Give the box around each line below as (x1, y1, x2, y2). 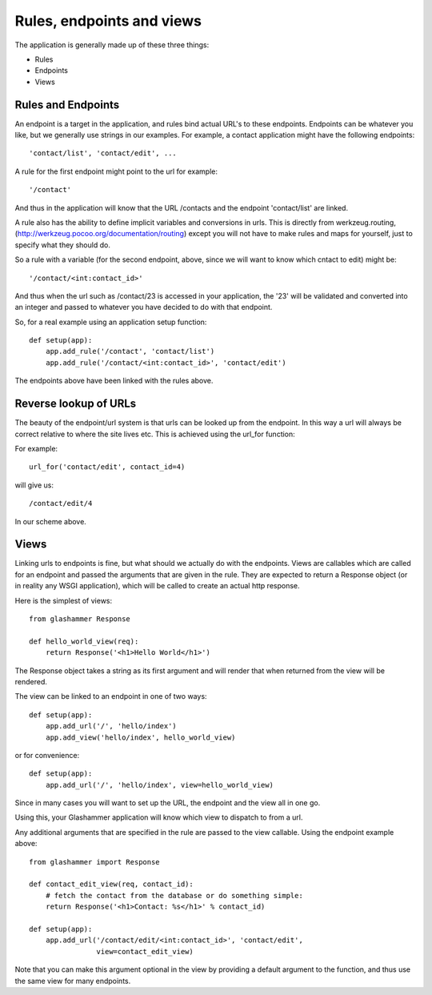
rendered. (14, 676, 48, 686)
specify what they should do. (14, 240, 111, 250)
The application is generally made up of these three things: (14, 40, 210, 50)
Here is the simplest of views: (14, 596, 113, 605)
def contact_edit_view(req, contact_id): (29, 880, 194, 889)
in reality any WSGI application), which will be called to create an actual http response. (14, 581, 300, 591)
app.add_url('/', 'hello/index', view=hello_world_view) (45, 780, 274, 789)
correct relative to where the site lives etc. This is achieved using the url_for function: (14, 429, 295, 439)
